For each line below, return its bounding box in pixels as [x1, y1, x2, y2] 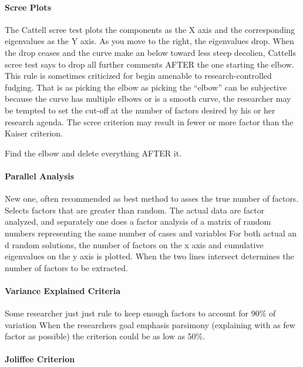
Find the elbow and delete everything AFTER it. [5, 146, 182, 159]
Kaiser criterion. [5, 127, 63, 139]
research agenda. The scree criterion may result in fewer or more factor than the [5, 115, 294, 128]
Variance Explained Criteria [5, 284, 121, 296]
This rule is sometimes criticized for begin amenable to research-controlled [5, 69, 272, 82]
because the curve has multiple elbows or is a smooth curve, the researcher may [5, 92, 291, 105]
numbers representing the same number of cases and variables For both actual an [5, 226, 297, 239]
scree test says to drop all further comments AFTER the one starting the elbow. [5, 58, 294, 70]
